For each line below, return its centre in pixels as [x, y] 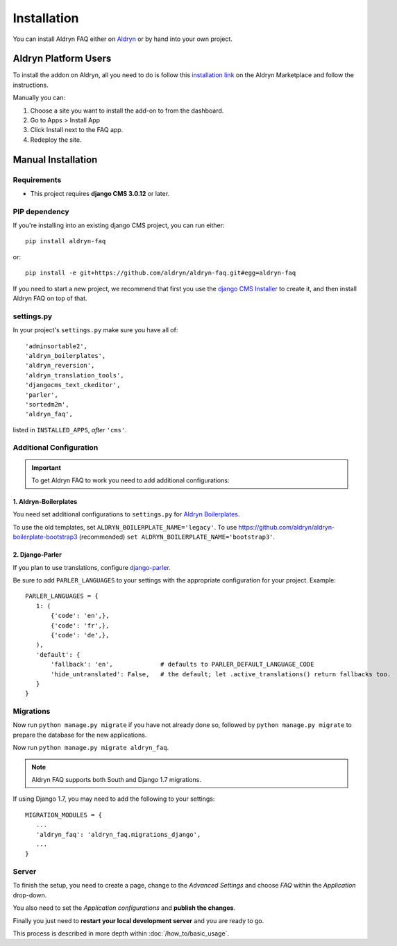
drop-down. [30, 895]
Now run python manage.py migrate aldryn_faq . [91, 748]
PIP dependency [41, 211]
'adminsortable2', [57, 346]
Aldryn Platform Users [62, 59]
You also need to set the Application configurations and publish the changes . [124, 908]
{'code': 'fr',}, [80, 625]
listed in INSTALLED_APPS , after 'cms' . [70, 430]
